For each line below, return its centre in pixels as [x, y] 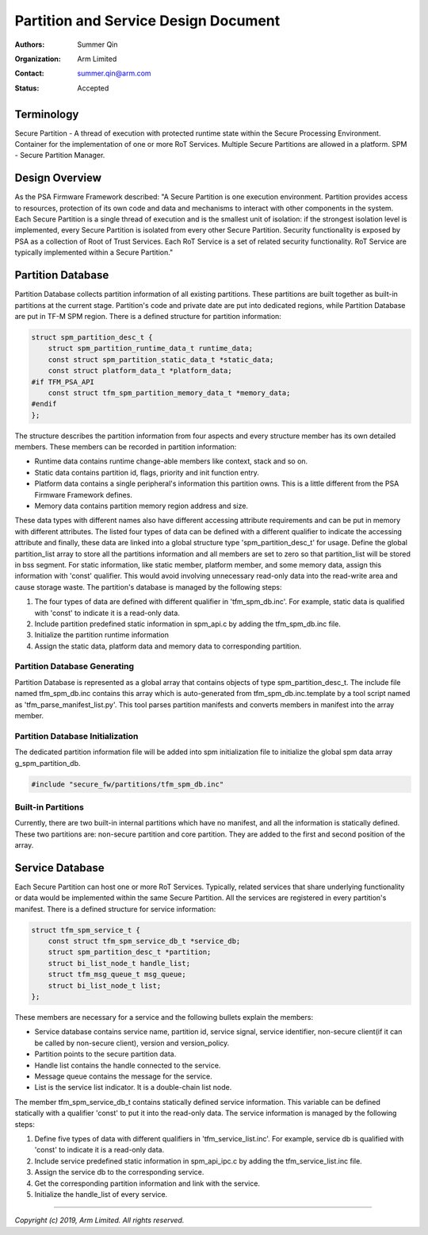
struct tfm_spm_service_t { [86, 930]
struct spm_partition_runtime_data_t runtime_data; [151, 348]
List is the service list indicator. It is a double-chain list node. [133, 1087]
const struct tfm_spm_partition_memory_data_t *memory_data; [169, 392]
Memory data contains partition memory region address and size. [141, 506]
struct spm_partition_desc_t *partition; [130, 952]
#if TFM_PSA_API [63, 382]
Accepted [93, 88]
